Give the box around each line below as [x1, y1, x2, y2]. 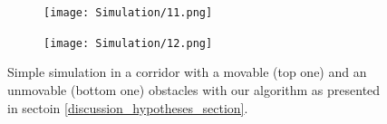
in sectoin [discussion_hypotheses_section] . [7, 98, 248, 117]
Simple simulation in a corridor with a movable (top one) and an [7, 62, 367, 81]
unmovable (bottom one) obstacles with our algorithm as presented [7, 80, 381, 99]
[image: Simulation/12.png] [44, 36, 213, 50]
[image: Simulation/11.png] [44, 6, 213, 19]
